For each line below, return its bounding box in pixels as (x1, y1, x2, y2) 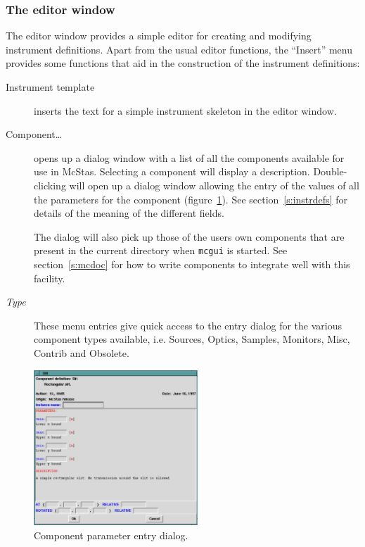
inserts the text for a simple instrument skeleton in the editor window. (34, 103, 337, 118)
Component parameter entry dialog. (34, 527, 188, 542)
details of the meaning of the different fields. (34, 206, 224, 220)
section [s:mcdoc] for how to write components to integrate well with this (34, 257, 350, 271)
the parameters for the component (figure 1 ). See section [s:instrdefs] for (34, 191, 347, 206)
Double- (313, 164, 347, 179)
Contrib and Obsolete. (34, 345, 129, 360)
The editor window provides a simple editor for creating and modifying (6, 28, 312, 43)
